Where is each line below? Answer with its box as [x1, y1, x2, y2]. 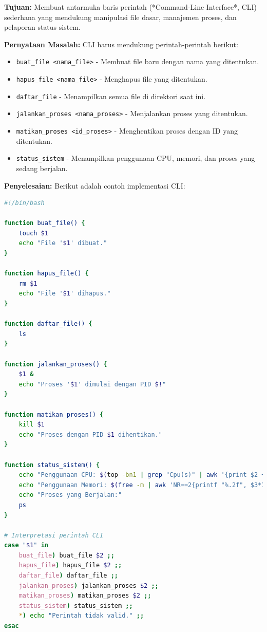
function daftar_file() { [4, 320, 92, 328]
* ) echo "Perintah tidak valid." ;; [18, 612, 144, 620]
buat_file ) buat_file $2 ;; [18, 551, 115, 559]
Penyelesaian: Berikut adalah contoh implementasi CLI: [4, 180, 185, 191]
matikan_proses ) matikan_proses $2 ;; [18, 592, 151, 600]
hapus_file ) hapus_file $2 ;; [18, 562, 122, 569]
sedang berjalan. [16, 162, 68, 173]
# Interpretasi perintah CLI [4, 531, 104, 539]
